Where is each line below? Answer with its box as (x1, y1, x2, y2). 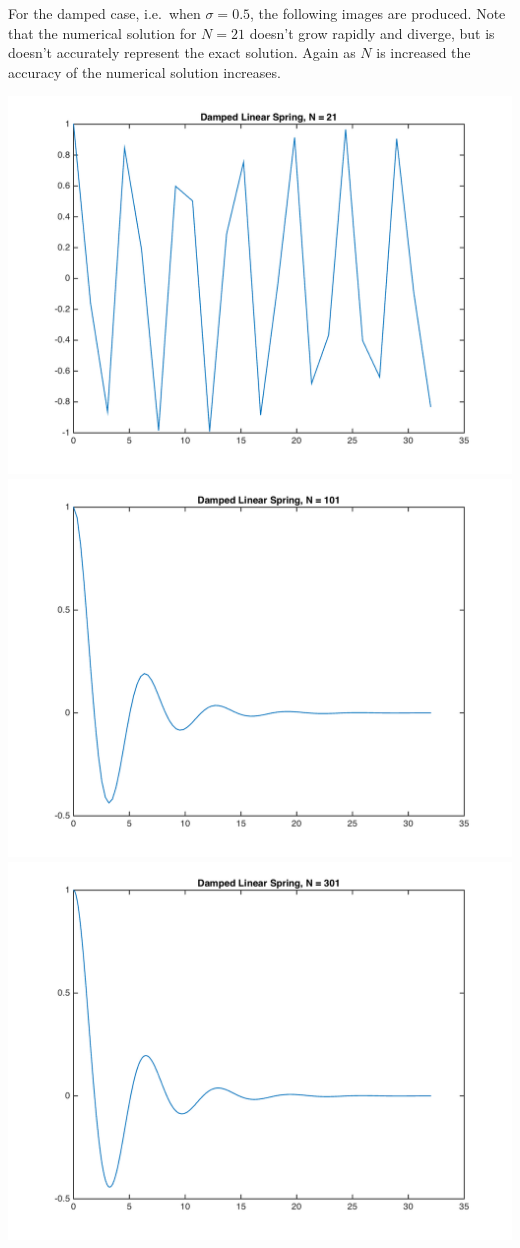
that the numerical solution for (8, 22, 197, 43)
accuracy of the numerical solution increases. (8, 61, 281, 82)
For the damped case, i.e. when (8, 3, 201, 23)
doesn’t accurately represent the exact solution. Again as (8, 42, 356, 63)
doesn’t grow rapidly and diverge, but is (249, 22, 495, 43)
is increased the (376, 42, 471, 63)
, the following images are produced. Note (250, 3, 506, 23)
